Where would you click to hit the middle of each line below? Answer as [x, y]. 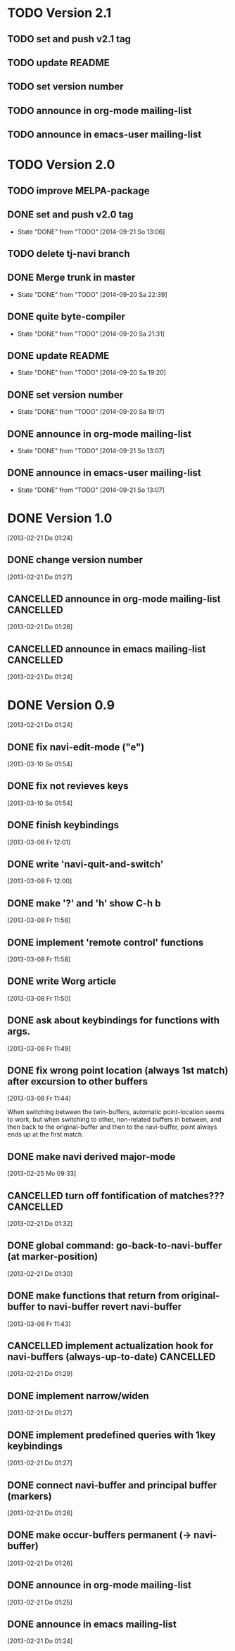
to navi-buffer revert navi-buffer [109, 1307]
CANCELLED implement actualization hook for [110, 1346]
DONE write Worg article [62, 981]
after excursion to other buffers [78, 1081]
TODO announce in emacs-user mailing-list [104, 135]
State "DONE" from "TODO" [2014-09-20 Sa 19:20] [92, 373]
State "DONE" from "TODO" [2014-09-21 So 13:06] [91, 232]
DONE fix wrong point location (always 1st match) [118, 1070]
